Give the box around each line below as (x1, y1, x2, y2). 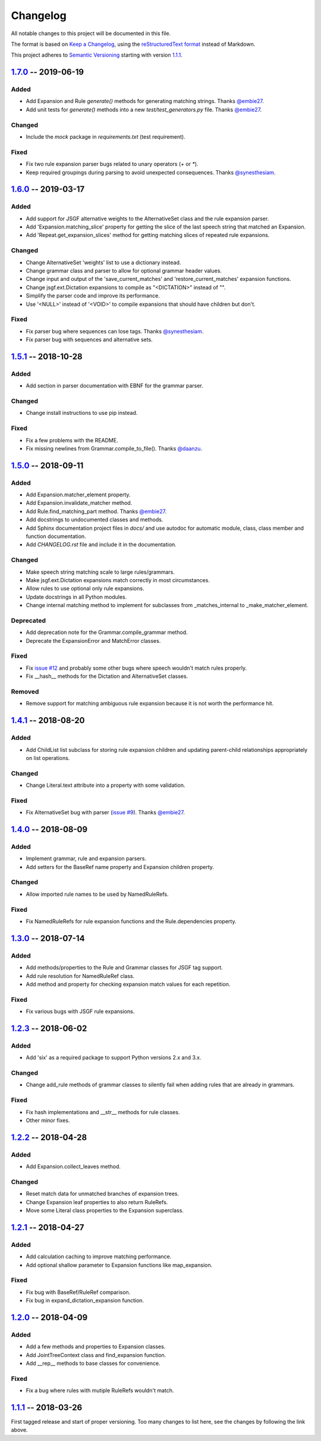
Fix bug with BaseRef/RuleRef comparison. (26, 1289, 131, 1296)
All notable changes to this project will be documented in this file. (11, 30, 171, 37)
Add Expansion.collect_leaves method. (26, 1163, 121, 1170)
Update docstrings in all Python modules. (26, 593, 127, 601)
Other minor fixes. (26, 1117, 70, 1124)
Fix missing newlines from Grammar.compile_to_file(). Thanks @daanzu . (26, 445, 202, 452)
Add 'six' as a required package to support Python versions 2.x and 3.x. (26, 1054, 202, 1061)
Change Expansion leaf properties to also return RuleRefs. (26, 1198, 168, 1205)
